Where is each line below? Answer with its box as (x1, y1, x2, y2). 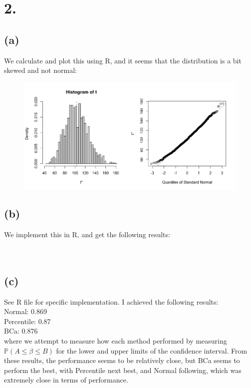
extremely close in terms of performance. (4, 375, 128, 385)
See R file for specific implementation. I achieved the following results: (4, 296, 219, 307)
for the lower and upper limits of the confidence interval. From (56, 345, 248, 356)
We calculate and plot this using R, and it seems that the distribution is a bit (4, 55, 242, 65)
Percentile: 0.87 (4, 316, 51, 326)
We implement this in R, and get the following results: (4, 229, 170, 239)
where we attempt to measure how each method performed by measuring (4, 336, 227, 346)
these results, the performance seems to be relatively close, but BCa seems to (4, 355, 240, 366)
